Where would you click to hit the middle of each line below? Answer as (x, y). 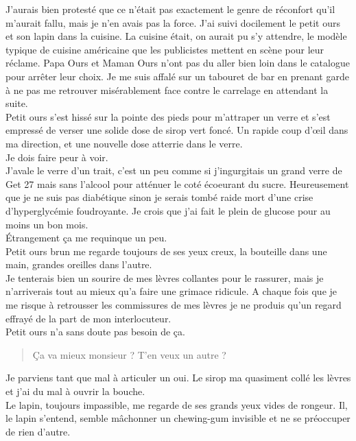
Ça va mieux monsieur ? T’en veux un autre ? (129, 354)
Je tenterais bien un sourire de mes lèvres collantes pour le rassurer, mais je (165, 277)
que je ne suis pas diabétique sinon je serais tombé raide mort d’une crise (159, 197)
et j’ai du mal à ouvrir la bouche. (75, 391)
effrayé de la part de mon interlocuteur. (88, 318)
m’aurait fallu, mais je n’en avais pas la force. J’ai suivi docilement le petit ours (173, 22)
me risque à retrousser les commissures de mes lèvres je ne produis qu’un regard (174, 305)
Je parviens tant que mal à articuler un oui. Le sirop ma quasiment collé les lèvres (178, 378)
